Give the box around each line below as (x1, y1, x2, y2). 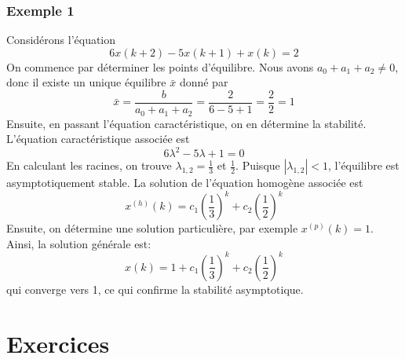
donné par (179, 74, 228, 90)
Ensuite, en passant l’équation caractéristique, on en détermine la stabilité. (6, 115, 367, 131)
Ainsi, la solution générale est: (6, 235, 151, 251)
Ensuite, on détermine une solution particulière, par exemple (6, 220, 298, 236)
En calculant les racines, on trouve (6, 157, 172, 174)
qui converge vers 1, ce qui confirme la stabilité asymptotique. (6, 280, 304, 297)
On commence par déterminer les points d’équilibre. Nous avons (6, 58, 314, 75)
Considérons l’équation (6, 31, 116, 48)
